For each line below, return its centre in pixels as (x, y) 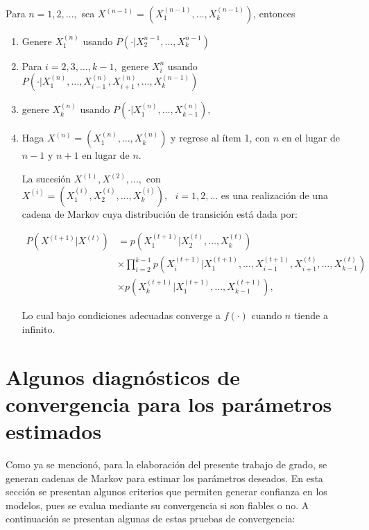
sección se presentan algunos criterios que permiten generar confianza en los (166, 491)
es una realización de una (274, 195)
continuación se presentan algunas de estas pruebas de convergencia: (151, 519)
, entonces (274, 13)
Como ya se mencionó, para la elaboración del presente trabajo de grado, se (166, 464)
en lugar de (106, 155)
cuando (267, 315)
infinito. (38, 328)
